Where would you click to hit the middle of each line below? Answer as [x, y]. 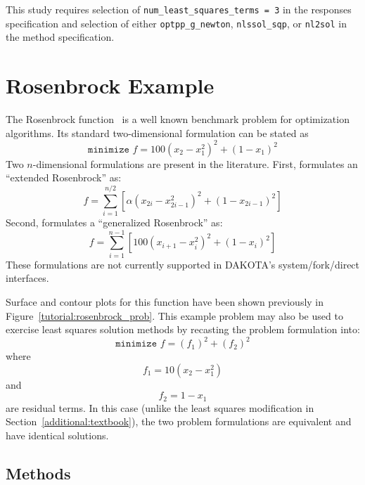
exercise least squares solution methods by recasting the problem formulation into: [183, 329]
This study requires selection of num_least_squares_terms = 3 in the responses [179, 9]
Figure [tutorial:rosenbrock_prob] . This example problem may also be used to [174, 315]
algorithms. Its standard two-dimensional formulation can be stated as [157, 132]
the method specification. [60, 37]
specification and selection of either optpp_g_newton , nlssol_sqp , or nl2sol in [176, 23]
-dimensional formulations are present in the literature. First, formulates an [195, 163]
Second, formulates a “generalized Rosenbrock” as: [114, 222]
